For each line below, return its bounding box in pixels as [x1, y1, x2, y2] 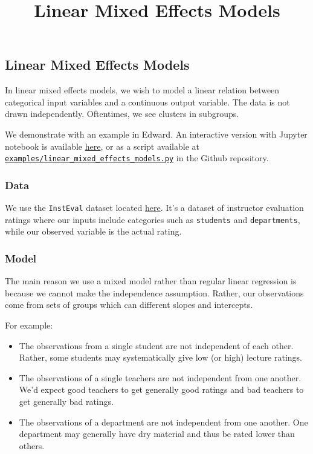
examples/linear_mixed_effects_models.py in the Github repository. [5, 152, 269, 164]
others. [19, 439, 45, 452]
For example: [5, 318, 53, 331]
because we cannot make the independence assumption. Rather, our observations [5, 286, 304, 299]
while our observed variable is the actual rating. [5, 225, 182, 238]
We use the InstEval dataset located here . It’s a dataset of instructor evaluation [5, 201, 304, 214]
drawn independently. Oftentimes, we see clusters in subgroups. [5, 107, 239, 120]
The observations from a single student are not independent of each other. [19, 339, 294, 352]
